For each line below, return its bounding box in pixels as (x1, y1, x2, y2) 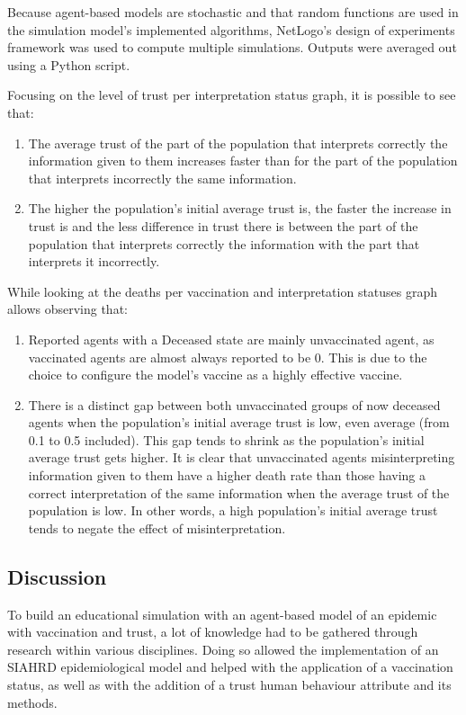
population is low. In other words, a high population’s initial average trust (28, 501, 438, 520)
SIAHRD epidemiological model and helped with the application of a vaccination (7, 657, 453, 676)
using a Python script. (7, 55, 130, 74)
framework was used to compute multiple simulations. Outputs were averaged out (7, 38, 457, 57)
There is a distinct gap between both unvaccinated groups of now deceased (28, 395, 441, 414)
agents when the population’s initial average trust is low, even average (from (28, 413, 450, 432)
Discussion (7, 562, 107, 590)
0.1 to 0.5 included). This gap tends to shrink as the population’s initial (28, 430, 425, 449)
